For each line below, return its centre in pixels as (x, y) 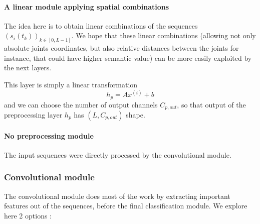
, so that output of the (211, 104)
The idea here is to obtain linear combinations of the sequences (101, 25)
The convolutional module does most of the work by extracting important (117, 196)
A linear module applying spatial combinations (87, 6)
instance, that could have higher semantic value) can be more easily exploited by (128, 58)
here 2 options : (28, 215)
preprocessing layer (33, 115)
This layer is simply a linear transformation (71, 85)
